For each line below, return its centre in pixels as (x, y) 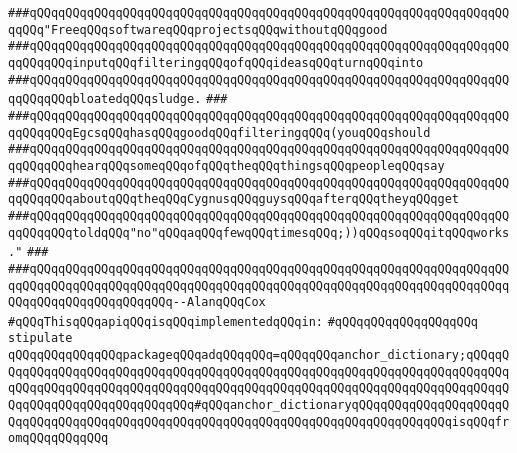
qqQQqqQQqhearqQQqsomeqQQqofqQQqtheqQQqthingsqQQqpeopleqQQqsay (226, 165)
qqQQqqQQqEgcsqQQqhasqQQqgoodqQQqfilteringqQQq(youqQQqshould (219, 132)
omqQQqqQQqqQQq (58, 438)
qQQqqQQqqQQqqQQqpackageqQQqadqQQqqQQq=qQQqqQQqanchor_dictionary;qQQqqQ (259, 355)
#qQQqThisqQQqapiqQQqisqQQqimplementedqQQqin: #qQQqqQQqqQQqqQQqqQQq (243, 321)
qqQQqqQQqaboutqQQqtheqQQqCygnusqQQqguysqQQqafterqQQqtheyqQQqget (234, 199)
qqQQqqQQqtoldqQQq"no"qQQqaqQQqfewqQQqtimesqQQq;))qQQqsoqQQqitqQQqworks (259, 232)
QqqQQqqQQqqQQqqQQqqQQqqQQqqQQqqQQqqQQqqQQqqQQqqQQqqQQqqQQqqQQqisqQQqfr (259, 421)
